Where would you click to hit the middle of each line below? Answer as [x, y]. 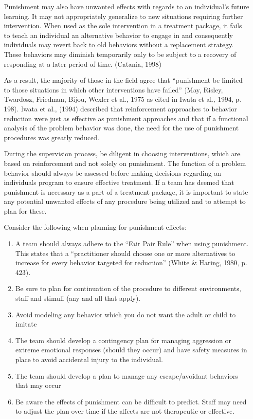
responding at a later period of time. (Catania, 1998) [83, 64]
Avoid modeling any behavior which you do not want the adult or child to [126, 314]
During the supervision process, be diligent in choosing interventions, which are [122, 154]
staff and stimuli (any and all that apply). [78, 298]
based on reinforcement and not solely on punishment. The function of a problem [125, 163]
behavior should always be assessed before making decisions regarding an [113, 173]
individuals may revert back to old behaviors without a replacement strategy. [119, 45]
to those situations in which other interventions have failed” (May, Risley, [114, 89]
